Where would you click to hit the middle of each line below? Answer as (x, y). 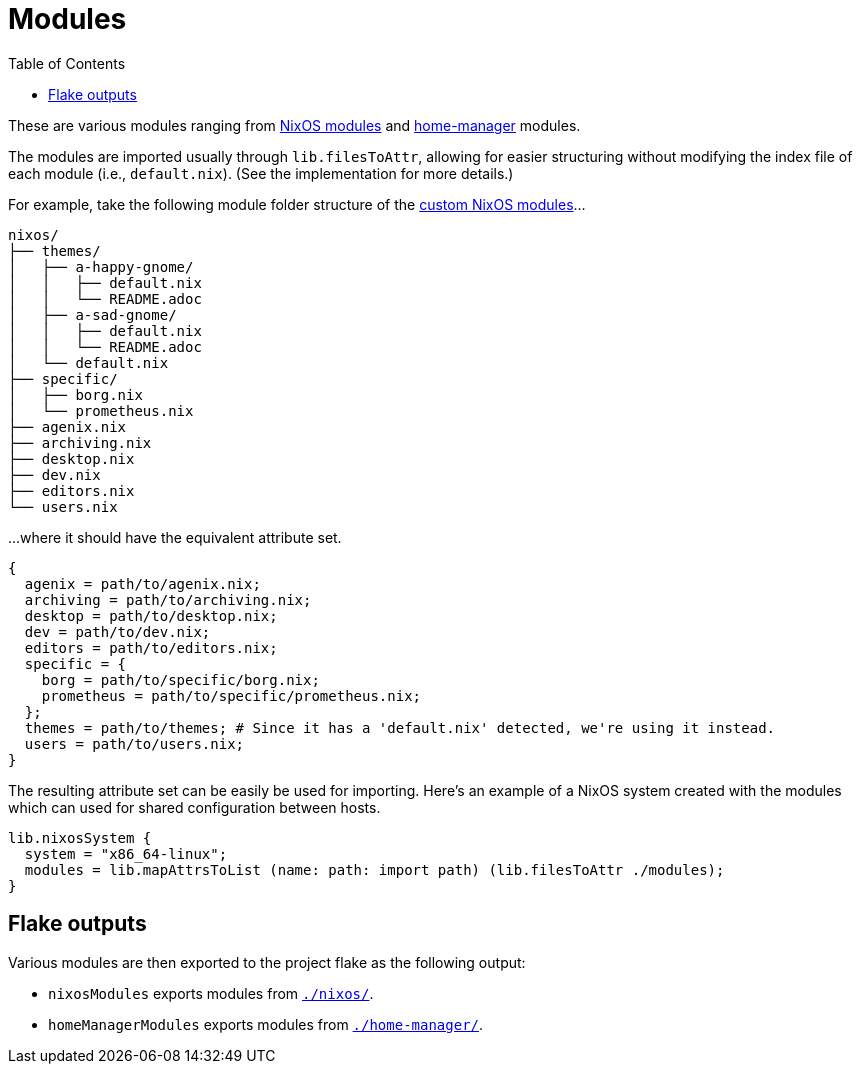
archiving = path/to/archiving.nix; (168, 599)
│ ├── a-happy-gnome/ (101, 266)
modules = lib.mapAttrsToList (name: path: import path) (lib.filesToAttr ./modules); (374, 869)
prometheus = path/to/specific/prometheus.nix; (231, 695)
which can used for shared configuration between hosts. (194, 807)
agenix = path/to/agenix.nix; (142, 583)
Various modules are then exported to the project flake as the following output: (267, 962)
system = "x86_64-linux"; (126, 853)
